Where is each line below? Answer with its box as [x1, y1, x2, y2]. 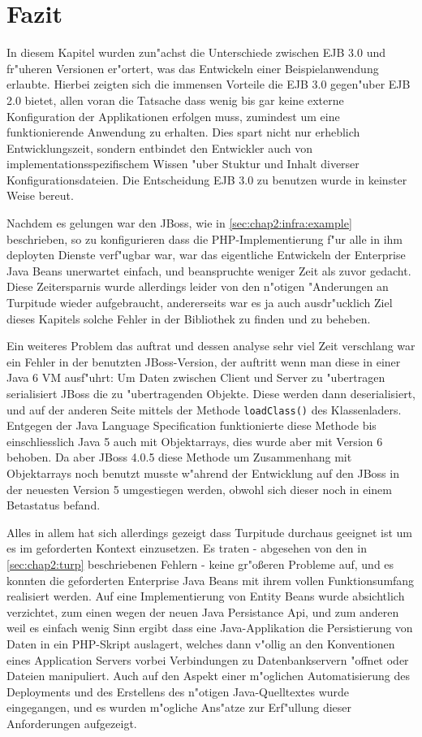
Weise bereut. [6, 187, 74, 204]
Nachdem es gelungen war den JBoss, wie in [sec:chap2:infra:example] [6, 215, 352, 232]
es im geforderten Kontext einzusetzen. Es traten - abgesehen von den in [6, 540, 367, 557]
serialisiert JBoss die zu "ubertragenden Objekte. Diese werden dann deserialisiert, [6, 385, 416, 401]
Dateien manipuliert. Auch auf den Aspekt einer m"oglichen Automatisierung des [6, 667, 410, 684]
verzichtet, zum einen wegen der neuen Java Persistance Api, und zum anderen [6, 603, 399, 620]
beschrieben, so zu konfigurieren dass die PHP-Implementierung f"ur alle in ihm [6, 230, 403, 247]
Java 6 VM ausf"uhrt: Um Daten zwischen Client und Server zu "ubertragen [6, 369, 385, 386]
